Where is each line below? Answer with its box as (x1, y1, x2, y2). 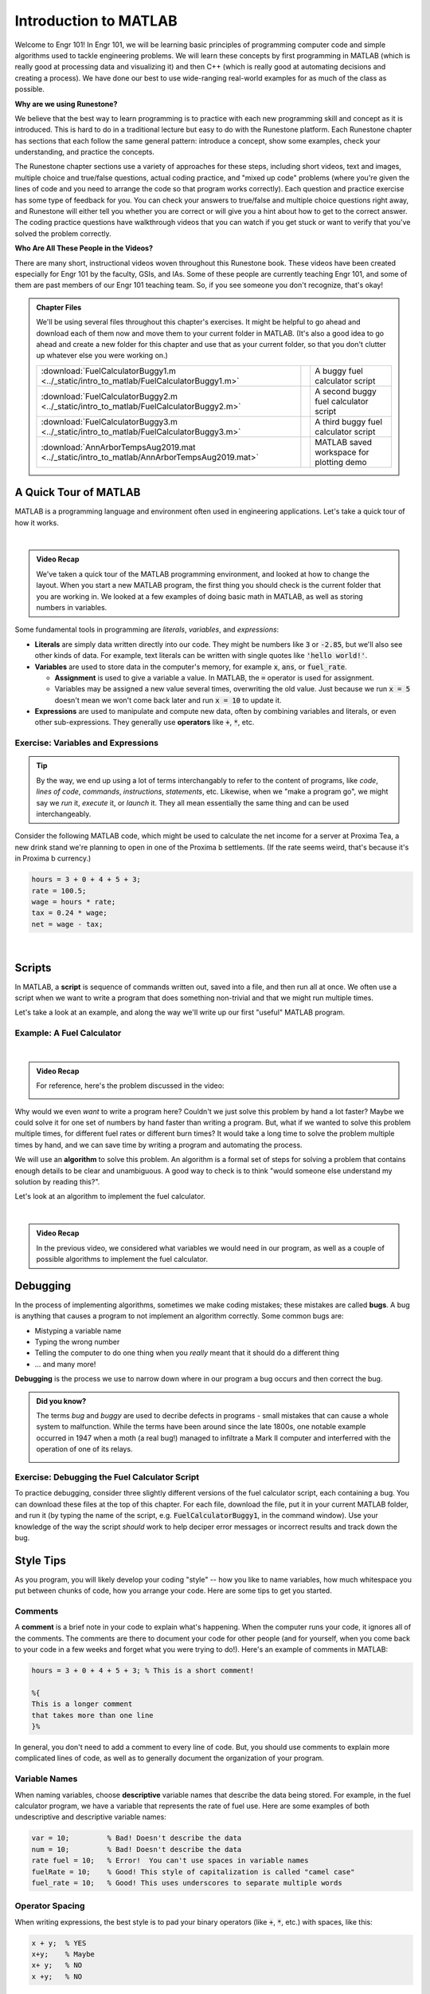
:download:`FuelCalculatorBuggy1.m (41, 365, 177, 376)
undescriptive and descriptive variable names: (14, 1812, 166, 1822)
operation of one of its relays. (36, 1444, 133, 1454)
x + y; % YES (31, 1938, 87, 1948)
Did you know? (36, 1396, 87, 1405)
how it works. (14, 518, 59, 527)
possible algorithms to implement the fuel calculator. (36, 1254, 209, 1263)
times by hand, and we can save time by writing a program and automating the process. (14, 1140, 303, 1149)
